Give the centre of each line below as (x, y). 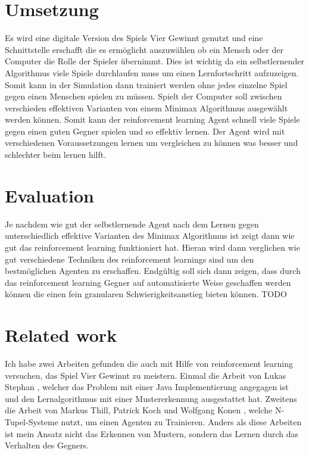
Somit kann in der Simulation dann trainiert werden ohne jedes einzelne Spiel (146, 84)
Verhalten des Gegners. (47, 445)
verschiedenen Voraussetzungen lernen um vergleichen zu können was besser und (152, 143)
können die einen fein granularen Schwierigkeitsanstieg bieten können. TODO (146, 294)
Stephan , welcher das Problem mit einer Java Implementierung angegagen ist (147, 387)
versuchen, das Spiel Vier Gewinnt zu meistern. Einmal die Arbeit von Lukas (146, 375)
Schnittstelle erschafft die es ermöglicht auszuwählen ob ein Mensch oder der (144, 49)
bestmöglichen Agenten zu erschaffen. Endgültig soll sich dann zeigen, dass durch (153, 271)
